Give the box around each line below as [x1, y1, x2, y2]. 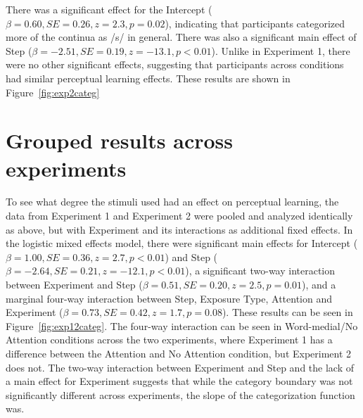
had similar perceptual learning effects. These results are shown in [6, 70, 291, 85]
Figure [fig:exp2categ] [6, 84, 100, 99]
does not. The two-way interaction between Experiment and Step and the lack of [6, 360, 354, 374]
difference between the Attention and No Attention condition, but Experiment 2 [6, 346, 352, 360]
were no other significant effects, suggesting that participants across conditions [6, 57, 344, 72]
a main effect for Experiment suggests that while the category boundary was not [6, 374, 353, 388]
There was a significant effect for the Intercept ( [6, 2, 212, 16]
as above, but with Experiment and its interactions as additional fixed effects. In [6, 222, 353, 236]
